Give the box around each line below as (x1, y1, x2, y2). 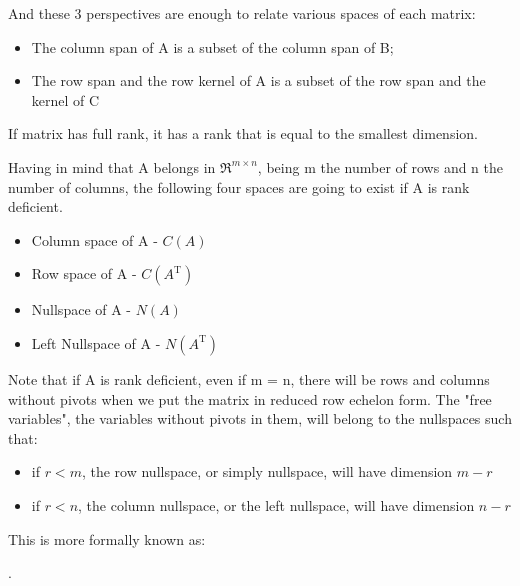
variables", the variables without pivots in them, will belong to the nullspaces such (8, 408, 512, 429)
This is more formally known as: (8, 528, 206, 549)
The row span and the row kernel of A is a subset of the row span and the (31, 70, 486, 91)
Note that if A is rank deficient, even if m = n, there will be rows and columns (8, 368, 490, 389)
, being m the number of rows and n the (257, 156, 504, 177)
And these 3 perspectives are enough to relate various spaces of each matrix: (8, 3, 476, 23)
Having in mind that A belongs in (8, 156, 216, 177)
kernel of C (31, 89, 100, 110)
